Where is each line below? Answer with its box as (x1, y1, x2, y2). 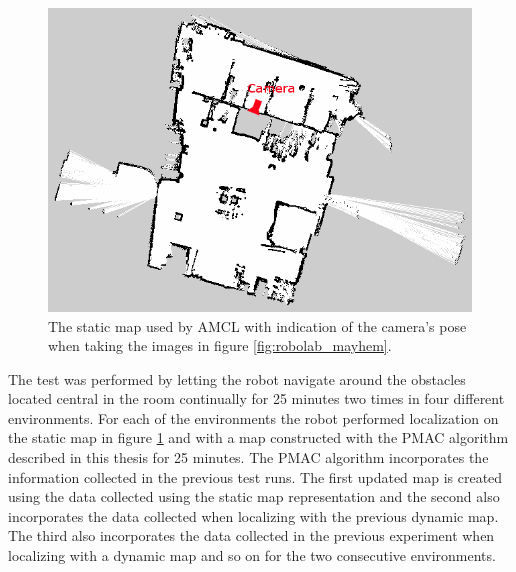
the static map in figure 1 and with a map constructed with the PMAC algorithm (8, 427, 509, 448)
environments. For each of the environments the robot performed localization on (8, 407, 499, 428)
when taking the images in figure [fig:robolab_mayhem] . (48, 335, 392, 356)
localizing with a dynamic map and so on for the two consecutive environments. (8, 545, 496, 566)
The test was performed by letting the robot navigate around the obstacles (8, 368, 466, 389)
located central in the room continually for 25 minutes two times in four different (8, 388, 505, 409)
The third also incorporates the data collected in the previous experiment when (8, 525, 495, 546)
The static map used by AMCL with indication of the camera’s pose (48, 315, 467, 336)
